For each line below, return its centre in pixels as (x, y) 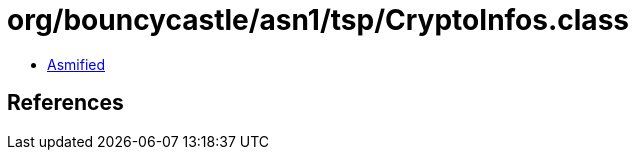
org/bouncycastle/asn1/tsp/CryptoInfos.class (318, 20)
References (65, 103)
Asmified (76, 64)
